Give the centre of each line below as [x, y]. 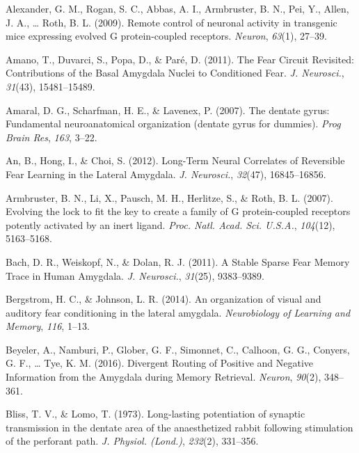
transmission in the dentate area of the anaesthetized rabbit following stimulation [179, 427]
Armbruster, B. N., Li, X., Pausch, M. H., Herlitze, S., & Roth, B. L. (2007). [169, 197]
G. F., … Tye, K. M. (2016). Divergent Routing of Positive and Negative [160, 363]
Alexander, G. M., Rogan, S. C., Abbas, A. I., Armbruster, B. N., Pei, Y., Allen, [177, 8]
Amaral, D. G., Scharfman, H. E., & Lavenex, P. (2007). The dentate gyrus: [168, 110]
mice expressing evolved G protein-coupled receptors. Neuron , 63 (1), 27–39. [166, 36]
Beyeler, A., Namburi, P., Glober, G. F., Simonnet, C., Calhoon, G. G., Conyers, [178, 349]
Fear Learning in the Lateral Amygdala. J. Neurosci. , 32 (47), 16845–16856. [166, 174]
